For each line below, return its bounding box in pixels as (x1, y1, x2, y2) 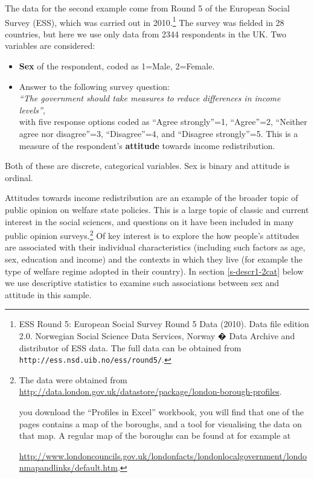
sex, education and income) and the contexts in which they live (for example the (5, 253, 303, 265)
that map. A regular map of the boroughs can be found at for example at (19, 429, 291, 442)
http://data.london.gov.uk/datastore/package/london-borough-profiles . (19, 385, 282, 398)
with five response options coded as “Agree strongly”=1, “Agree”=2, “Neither (19, 115, 307, 128)
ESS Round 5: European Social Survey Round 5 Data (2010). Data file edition (19, 317, 309, 330)
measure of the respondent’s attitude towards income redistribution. (19, 139, 275, 151)
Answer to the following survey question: (19, 80, 170, 92)
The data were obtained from (19, 373, 127, 386)
